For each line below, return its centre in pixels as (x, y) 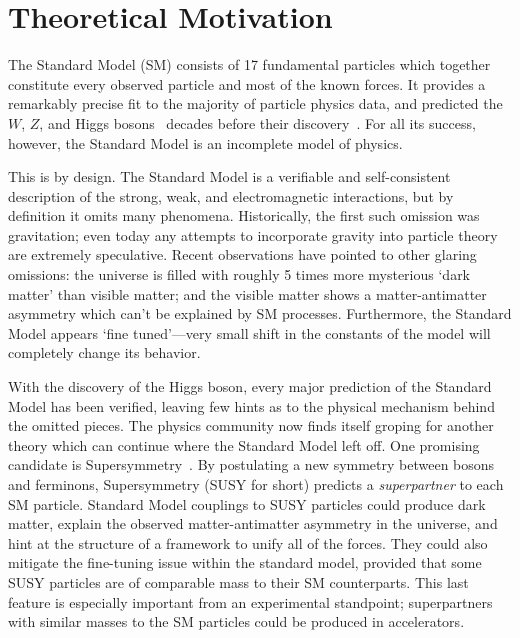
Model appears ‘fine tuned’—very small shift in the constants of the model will (249, 332)
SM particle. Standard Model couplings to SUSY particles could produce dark (247, 503)
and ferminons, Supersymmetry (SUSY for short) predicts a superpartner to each (256, 484)
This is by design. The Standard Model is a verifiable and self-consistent (229, 176)
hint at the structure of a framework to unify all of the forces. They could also (248, 542)
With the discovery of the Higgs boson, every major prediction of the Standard (250, 386)
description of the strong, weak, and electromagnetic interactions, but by (231, 195)
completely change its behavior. (104, 352)
